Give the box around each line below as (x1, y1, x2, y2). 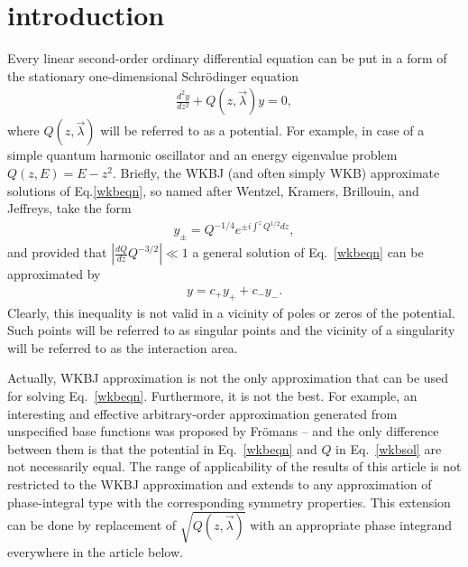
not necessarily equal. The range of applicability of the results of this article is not (7, 457, 462, 476)
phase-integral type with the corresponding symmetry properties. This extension (7, 492, 451, 511)
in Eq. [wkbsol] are (335, 439, 442, 458)
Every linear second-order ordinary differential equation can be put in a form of (7, 49, 447, 68)
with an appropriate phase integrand (250, 515, 453, 534)
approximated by (7, 265, 101, 283)
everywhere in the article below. (7, 542, 183, 561)
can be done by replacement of (7, 515, 177, 534)
